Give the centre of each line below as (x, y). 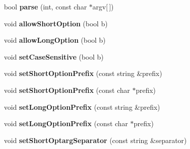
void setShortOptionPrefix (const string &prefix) (83, 73)
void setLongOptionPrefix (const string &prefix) (82, 107)
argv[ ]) (103, 6)
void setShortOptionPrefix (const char (67, 90)
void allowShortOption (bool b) (56, 23)
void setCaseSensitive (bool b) (54, 56)
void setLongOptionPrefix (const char (66, 123)
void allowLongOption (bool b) (55, 40)
